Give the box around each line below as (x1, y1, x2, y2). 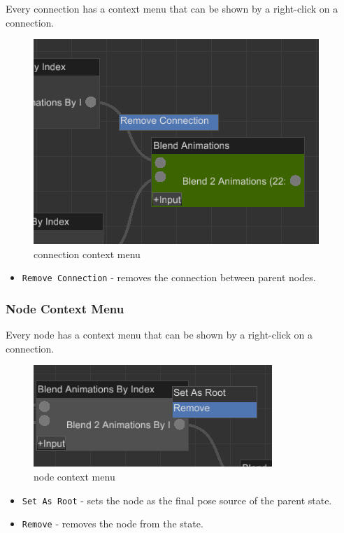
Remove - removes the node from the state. (22, 516, 203, 531)
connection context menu (34, 246, 141, 261)
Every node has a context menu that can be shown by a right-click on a (6, 327, 313, 342)
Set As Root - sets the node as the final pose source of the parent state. (22, 492, 332, 507)
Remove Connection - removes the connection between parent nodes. (22, 270, 316, 285)
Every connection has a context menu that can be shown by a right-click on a (6, 1, 338, 15)
